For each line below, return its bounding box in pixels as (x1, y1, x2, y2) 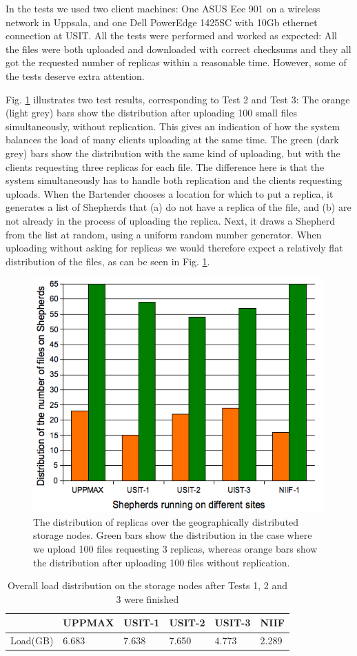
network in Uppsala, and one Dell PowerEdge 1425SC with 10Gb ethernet (6, 14, 318, 29)
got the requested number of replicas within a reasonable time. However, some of (6, 55, 347, 70)
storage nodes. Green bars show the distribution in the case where (33, 528, 312, 542)
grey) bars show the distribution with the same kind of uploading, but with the (6, 145, 340, 160)
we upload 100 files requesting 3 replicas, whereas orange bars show (33, 542, 318, 556)
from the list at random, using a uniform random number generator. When (6, 227, 322, 241)
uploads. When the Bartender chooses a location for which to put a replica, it (6, 186, 334, 201)
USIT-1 (123, 615, 160, 630)
